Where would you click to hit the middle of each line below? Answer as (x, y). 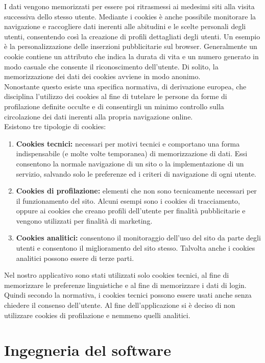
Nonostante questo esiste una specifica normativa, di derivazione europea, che (125, 86)
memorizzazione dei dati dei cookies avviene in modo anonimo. (102, 76)
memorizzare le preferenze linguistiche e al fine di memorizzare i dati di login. (125, 285)
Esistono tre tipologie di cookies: (55, 126)
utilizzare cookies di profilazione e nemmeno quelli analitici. (97, 315)
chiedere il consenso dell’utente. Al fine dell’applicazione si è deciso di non (120, 305)
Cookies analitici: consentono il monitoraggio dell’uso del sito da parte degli (138, 238)
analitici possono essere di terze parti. (75, 258)
